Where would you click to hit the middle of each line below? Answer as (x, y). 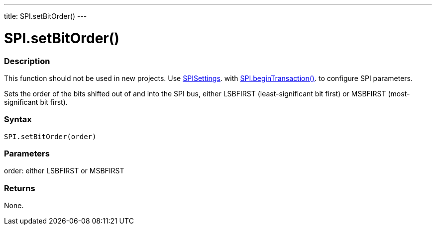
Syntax (18, 119)
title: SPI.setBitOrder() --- (46, 16)
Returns (20, 188)
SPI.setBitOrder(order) (50, 136)
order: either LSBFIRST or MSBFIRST (64, 171)
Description (27, 61)
